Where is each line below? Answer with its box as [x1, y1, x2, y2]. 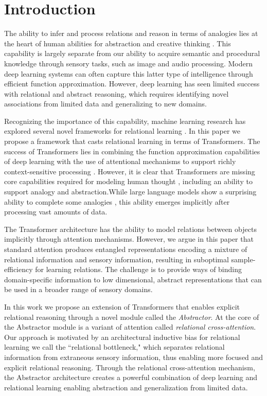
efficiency [4, 264, 33, 275]
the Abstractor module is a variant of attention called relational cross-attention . [4, 321, 256, 332]
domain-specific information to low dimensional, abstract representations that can [4, 274, 262, 284]
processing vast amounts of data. [4, 206, 108, 217]
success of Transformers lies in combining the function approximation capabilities [4, 146, 260, 156]
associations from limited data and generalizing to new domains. [4, 98, 207, 109]
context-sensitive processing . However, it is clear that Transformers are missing [4, 166, 255, 176]
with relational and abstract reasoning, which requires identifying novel [4, 88, 229, 99]
